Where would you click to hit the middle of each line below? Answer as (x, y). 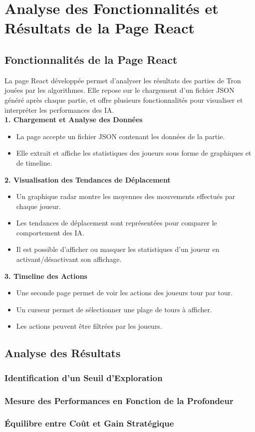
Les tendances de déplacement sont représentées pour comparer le (117, 223)
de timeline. (34, 162)
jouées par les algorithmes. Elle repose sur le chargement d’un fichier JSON (120, 90)
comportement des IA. (50, 232)
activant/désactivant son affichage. (69, 259)
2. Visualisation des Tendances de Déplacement (88, 179)
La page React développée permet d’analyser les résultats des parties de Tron (123, 80)
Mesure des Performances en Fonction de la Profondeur (119, 400)
